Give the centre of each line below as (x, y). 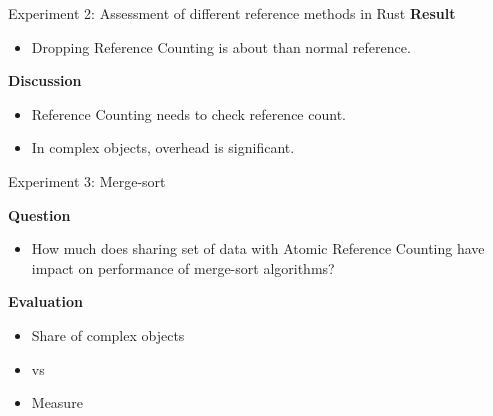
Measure (57, 402)
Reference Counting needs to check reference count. (188, 113)
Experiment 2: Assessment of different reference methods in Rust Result (232, 13)
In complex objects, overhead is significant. (163, 147)
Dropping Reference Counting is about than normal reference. (221, 46)
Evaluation (45, 301)
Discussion (45, 80)
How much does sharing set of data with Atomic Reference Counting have (258, 248)
